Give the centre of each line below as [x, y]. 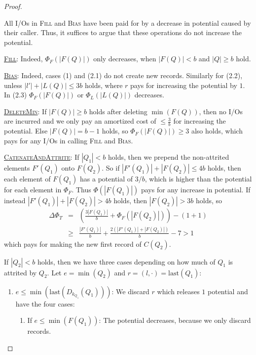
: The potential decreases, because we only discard [175, 320]
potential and [228, 291]
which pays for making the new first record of [73, 244]
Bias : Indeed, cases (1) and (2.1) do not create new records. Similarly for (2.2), [123, 75]
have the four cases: [45, 303]
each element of [27, 179]
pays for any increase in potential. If [196, 190]
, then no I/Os [221, 111]
